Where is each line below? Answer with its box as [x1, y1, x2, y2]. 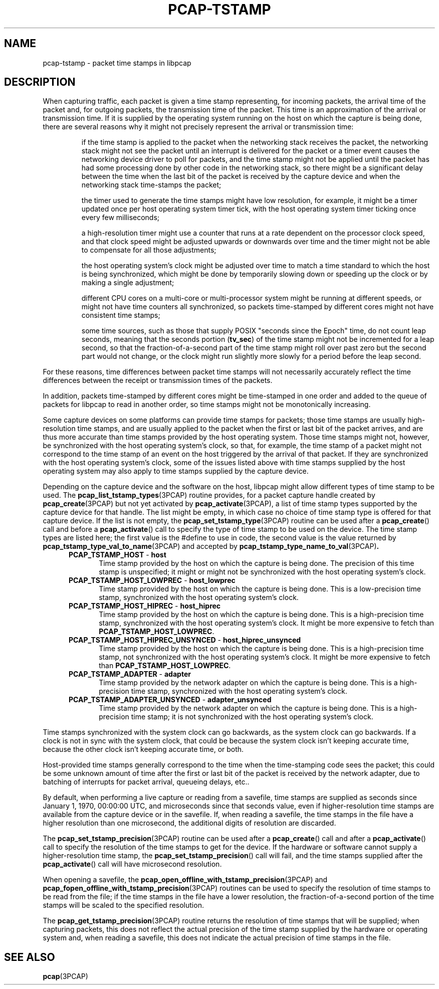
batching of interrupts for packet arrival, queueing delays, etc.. [43, 777, 250, 786]
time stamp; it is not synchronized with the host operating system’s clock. [131, 712, 373, 721]
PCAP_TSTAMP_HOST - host [69, 550, 166, 559]
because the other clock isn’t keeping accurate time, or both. [43, 745, 244, 754]
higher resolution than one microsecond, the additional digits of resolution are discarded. [43, 819, 336, 828]
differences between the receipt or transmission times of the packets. [43, 376, 273, 385]
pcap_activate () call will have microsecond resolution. [43, 860, 222, 869]
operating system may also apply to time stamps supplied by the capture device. [43, 467, 309, 476]
